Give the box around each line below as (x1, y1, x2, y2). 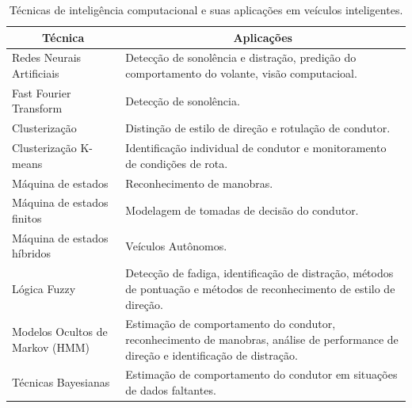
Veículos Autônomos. (125, 237, 227, 254)
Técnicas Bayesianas (12, 374, 110, 391)
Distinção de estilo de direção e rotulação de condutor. (125, 120, 391, 136)
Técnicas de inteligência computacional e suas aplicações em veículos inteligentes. (9, 2, 403, 17)
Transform (12, 100, 63, 116)
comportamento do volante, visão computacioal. (125, 65, 357, 82)
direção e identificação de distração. (125, 346, 298, 363)
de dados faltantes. (125, 381, 216, 398)
